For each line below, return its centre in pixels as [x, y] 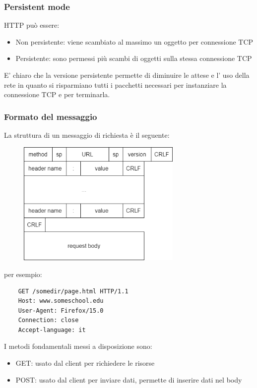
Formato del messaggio [51, 116]
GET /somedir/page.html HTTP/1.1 [73, 291]
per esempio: [23, 274]
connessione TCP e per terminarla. [57, 94]
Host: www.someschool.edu [61, 301]
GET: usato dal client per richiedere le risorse [85, 363]
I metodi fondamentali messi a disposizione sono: [78, 346]
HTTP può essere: [32, 25]
